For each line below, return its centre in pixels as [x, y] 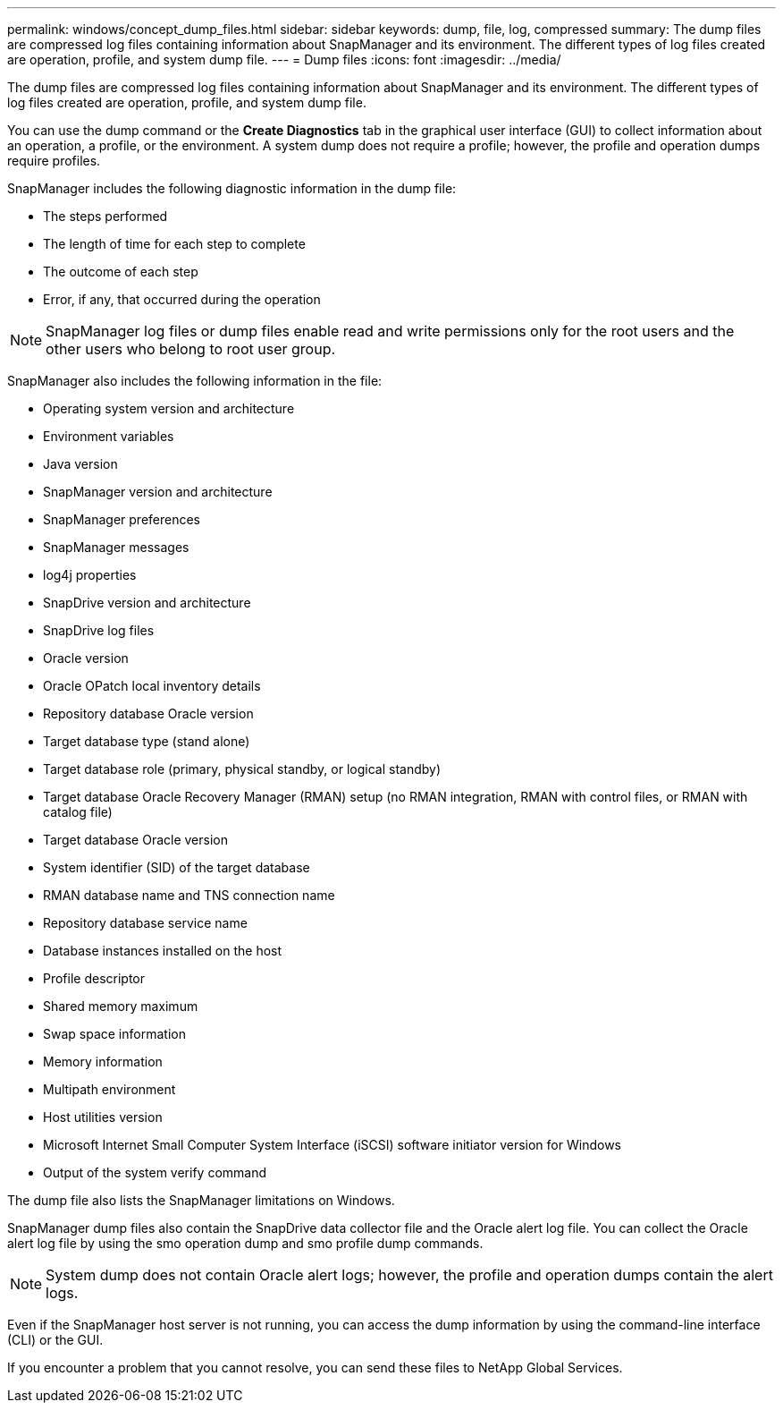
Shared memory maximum [121, 1006]
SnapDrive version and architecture [147, 603]
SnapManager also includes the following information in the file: [195, 381]
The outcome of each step [121, 272]
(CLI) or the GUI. [55, 1340]
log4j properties [90, 575]
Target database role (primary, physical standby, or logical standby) [242, 769]
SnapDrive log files [99, 630]
